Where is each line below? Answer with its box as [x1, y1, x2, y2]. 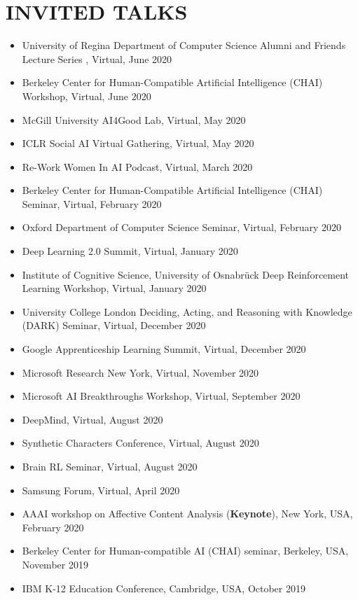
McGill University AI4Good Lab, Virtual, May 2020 [22, 112, 246, 127]
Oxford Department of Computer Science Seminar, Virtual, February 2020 [22, 220, 342, 235]
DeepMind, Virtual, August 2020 [22, 412, 163, 426]
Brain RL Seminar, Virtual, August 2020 [22, 459, 198, 473]
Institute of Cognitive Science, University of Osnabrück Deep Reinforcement [22, 267, 350, 281]
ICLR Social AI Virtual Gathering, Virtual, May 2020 [22, 136, 254, 151]
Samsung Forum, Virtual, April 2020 [22, 482, 180, 497]
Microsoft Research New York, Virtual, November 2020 [22, 365, 259, 379]
